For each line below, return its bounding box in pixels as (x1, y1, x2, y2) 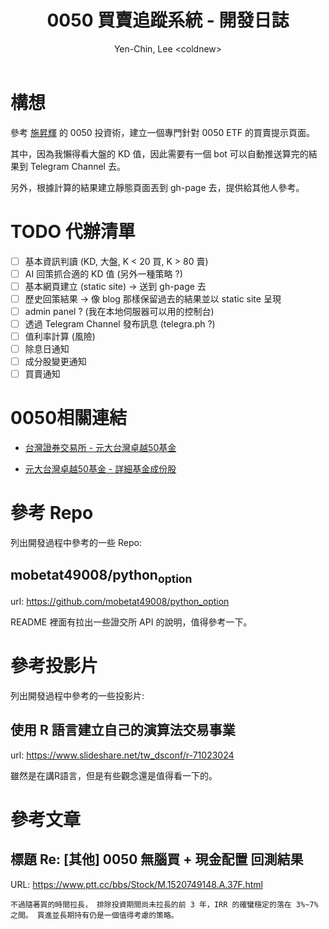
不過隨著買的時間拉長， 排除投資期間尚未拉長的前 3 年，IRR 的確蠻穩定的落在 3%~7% (10, 899, 319, 910)
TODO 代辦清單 (10, 220, 136, 243)
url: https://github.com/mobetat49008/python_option (10, 596, 230, 608)
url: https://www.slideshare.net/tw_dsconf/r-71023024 (10, 749, 235, 761)
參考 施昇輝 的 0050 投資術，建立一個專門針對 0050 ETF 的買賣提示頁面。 (10, 126, 315, 138)
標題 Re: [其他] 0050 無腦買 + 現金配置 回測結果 (10, 851, 304, 868)
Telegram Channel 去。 (29, 160, 126, 172)
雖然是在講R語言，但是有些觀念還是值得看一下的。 (10, 769, 218, 781)
